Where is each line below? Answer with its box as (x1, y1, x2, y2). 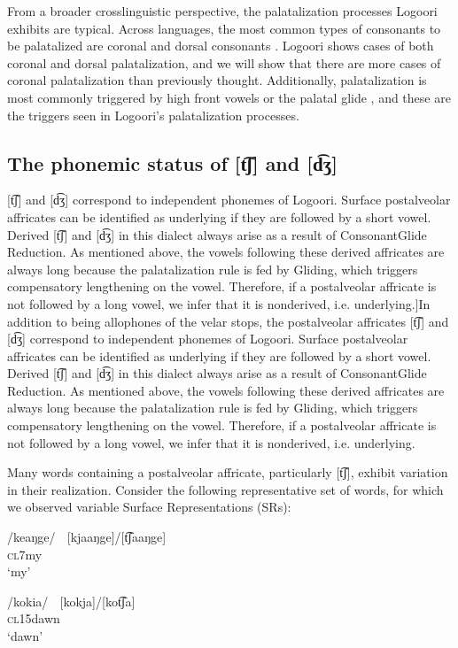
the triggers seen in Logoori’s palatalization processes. (7, 105, 299, 124)
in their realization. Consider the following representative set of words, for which (7, 480, 444, 498)
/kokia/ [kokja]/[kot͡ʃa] (7, 591, 136, 610)
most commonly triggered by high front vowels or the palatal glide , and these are (7, 88, 451, 106)
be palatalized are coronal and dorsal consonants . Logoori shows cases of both (7, 36, 434, 55)
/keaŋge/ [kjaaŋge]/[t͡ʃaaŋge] (7, 528, 167, 546)
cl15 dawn (7, 609, 60, 628)
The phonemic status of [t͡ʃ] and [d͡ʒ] (7, 149, 338, 176)
